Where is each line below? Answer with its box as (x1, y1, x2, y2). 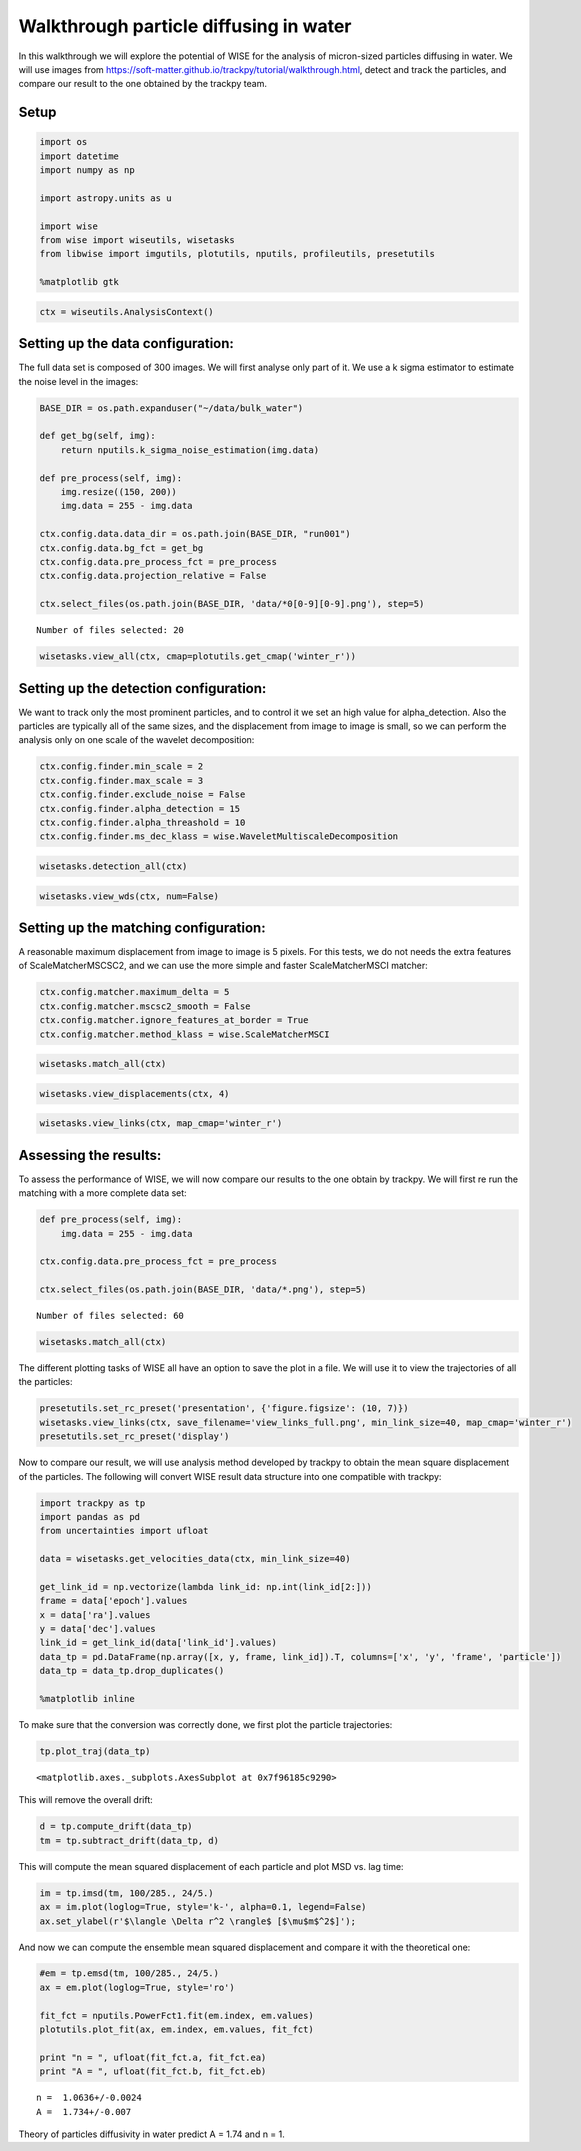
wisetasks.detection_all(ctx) (39, 860, 188, 872)
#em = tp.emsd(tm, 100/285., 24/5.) (39, 1968, 220, 1979)
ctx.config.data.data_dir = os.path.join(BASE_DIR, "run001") (39, 528, 351, 540)
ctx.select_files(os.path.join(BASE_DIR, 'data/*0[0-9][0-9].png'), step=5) (39, 598, 425, 610)
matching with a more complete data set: (18, 1187, 187, 1199)
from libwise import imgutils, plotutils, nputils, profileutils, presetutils (39, 248, 435, 260)
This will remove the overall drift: (18, 1794, 154, 1806)
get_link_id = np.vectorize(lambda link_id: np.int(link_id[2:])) (39, 1581, 372, 1592)
